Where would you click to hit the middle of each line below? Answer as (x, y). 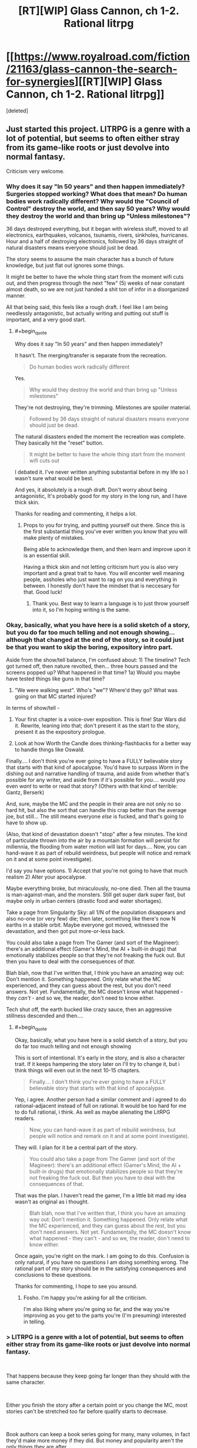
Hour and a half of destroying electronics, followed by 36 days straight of (95, 242)
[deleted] (17, 110)
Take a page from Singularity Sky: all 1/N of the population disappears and (96, 912)
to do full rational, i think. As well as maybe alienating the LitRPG (92, 1112)
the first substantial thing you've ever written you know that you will (105, 531)
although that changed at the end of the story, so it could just (95, 640)
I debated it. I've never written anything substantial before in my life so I (101, 472)
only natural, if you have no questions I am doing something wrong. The (101, 1262)
